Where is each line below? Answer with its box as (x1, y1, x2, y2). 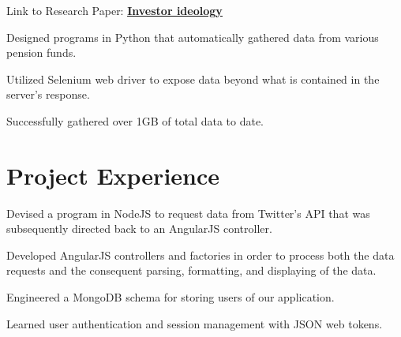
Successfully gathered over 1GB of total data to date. (6, 112, 264, 129)
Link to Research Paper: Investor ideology (6, 2, 223, 18)
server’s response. (6, 86, 90, 103)
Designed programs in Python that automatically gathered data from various (6, 28, 379, 45)
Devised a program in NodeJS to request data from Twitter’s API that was (6, 204, 370, 221)
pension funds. (6, 44, 77, 61)
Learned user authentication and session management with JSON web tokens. (6, 315, 383, 331)
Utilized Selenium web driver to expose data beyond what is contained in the (6, 70, 380, 87)
